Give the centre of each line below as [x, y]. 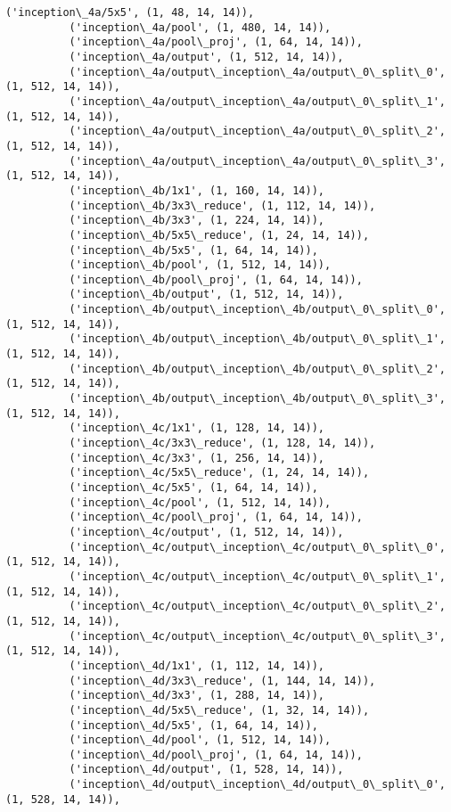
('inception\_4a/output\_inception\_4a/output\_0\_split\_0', [257, 72]
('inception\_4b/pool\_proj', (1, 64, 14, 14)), [216, 279]
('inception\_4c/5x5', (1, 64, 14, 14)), [193, 488]
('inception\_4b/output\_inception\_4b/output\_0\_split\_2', [257, 369]
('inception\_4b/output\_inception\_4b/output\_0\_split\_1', [257, 339]
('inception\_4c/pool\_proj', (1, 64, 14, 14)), [216, 517]
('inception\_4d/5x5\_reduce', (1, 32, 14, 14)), [219, 710]
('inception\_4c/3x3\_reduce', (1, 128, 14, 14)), [222, 443]
